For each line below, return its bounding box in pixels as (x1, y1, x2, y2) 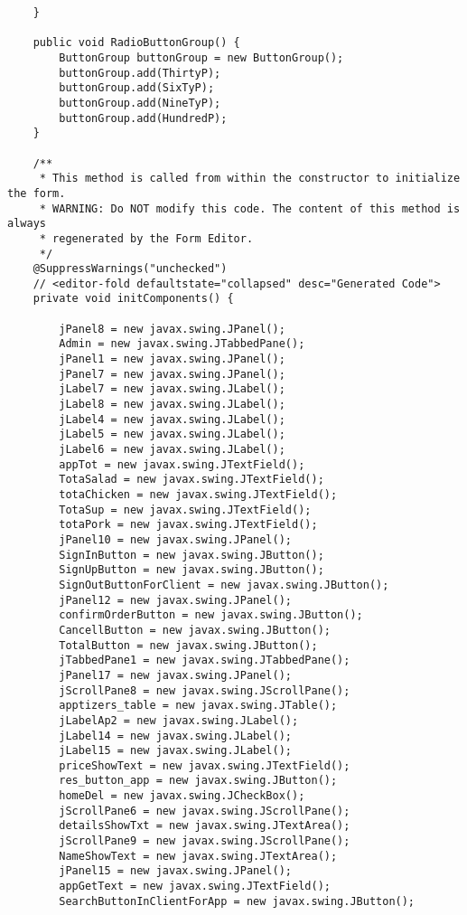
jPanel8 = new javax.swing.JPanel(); (59, 322, 285, 335)
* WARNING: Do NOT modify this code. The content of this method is (39, 202, 461, 215)
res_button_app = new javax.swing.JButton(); (59, 774, 338, 788)
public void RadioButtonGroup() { (33, 36, 240, 50)
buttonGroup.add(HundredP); (59, 111, 228, 125)
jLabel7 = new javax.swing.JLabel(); (59, 382, 285, 396)
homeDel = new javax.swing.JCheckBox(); (59, 789, 305, 803)
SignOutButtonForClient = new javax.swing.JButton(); (59, 578, 389, 591)
